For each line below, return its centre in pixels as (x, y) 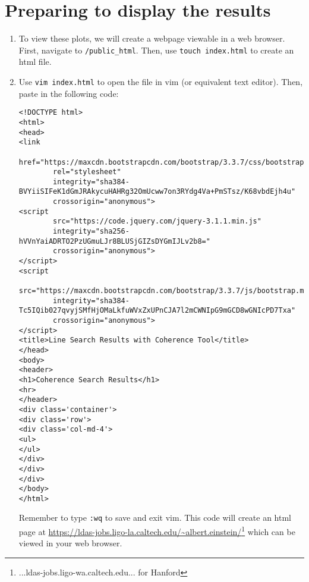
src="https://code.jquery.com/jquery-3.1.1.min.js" (157, 221)
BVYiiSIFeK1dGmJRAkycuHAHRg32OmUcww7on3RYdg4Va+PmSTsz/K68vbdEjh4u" (157, 192)
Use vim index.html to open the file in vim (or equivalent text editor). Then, (161, 81)
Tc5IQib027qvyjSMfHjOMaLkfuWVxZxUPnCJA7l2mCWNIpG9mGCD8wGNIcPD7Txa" (157, 311)
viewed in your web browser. (70, 543)
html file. (35, 62)
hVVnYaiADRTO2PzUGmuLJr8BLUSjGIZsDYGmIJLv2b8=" (114, 241)
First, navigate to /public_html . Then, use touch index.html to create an (156, 50)
